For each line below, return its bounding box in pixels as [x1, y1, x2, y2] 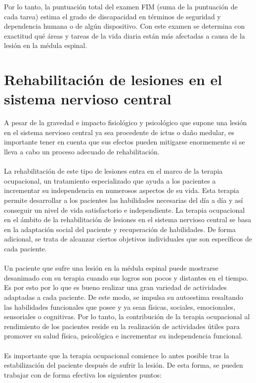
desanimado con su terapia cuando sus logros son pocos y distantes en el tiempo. [4, 272, 249, 283]
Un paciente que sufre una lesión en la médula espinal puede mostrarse [4, 263, 218, 273]
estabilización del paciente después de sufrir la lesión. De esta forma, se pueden [4, 360, 243, 370]
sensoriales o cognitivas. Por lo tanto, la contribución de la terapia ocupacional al [4, 311, 250, 322]
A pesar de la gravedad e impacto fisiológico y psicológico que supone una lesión [4, 117, 247, 128]
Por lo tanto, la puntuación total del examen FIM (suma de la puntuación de [4, 1, 238, 11]
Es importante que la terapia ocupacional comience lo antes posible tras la [4, 350, 229, 360]
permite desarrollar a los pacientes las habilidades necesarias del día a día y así [4, 195, 243, 205]
